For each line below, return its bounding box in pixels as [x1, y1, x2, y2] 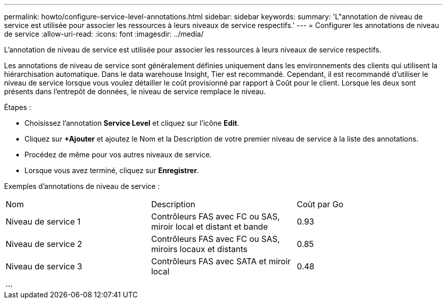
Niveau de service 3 [6, 261, 82, 271]
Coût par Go [296, 199, 344, 209]
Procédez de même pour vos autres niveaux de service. [24, 150, 212, 159]
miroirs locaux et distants [151, 244, 247, 254]
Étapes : [4, 103, 32, 112]
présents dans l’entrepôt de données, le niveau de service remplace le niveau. [4, 87, 266, 96]
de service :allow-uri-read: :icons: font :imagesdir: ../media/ [4, 30, 204, 38]
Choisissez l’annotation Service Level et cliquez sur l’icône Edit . [24, 119, 239, 127]
